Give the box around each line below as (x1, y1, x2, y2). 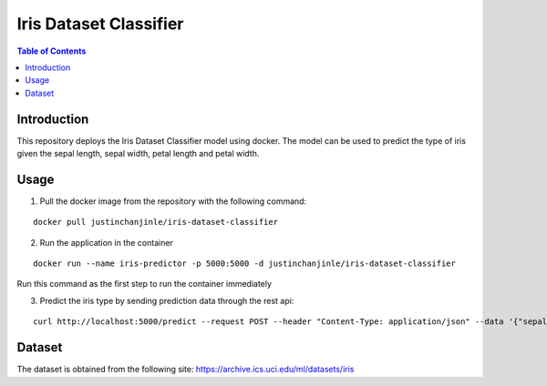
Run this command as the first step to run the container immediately (16, 279, 273, 289)
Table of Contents (16, 46, 87, 56)
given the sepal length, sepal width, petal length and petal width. (16, 148, 260, 159)
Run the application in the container (39, 237, 173, 248)
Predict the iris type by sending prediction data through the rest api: (39, 295, 294, 306)
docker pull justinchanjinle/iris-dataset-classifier (33, 217, 278, 228)
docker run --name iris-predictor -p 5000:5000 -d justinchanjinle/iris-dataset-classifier (33, 259, 456, 269)
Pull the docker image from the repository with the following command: (39, 196, 307, 207)
